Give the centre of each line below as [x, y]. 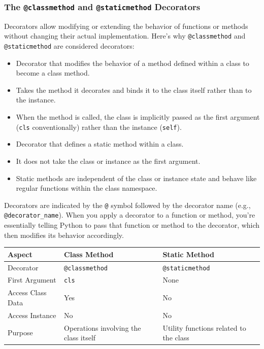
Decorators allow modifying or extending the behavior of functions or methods [126, 26]
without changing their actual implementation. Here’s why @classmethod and [125, 36]
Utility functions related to [204, 327]
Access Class [27, 292]
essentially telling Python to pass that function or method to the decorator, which [132, 225]
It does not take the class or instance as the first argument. [108, 161]
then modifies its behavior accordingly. [64, 235]
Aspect [20, 254]
